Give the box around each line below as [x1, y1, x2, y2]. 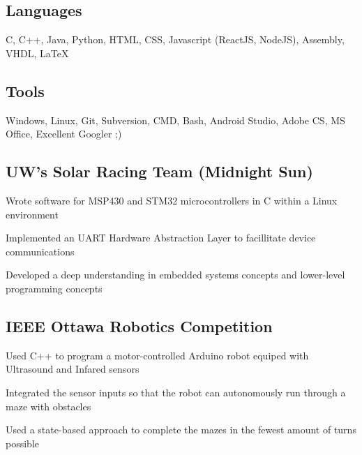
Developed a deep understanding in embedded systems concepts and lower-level [6, 267, 345, 282]
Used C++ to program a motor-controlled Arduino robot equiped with [6, 348, 309, 362]
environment [6, 207, 59, 221]
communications [6, 244, 75, 258]
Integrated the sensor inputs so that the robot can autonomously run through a [6, 385, 346, 399]
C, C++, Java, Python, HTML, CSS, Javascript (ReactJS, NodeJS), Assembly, [6, 32, 345, 47]
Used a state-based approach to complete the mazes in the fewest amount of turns [6, 422, 356, 437]
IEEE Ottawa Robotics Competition [6, 315, 273, 336]
